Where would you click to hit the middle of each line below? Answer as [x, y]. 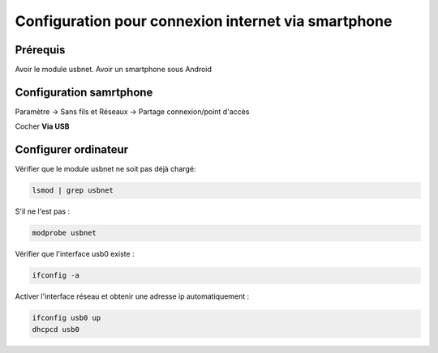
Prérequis [40, 50]
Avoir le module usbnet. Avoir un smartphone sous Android [114, 70]
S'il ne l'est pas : [43, 211]
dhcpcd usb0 [56, 329]
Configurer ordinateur [72, 150]
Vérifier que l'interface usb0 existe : [75, 254]
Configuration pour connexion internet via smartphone [204, 21]
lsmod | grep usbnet [73, 191]
